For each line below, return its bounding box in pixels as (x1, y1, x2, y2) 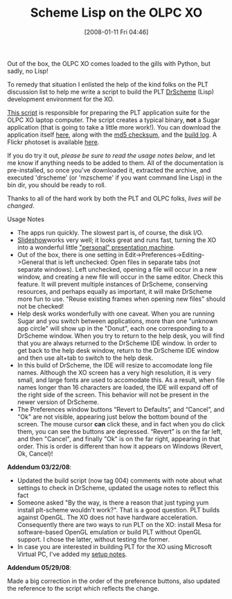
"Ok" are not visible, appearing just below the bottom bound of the (17, 413, 208, 421)
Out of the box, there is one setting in (17, 250, 124, 259)
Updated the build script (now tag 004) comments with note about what (17, 476, 223, 485)
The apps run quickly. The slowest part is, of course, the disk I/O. (17, 228, 204, 236)
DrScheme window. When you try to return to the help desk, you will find (17, 331, 225, 340)
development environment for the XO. (7, 95, 114, 103)
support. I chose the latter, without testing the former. (17, 535, 170, 544)
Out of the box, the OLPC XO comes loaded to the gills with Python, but (7, 59, 211, 67)
